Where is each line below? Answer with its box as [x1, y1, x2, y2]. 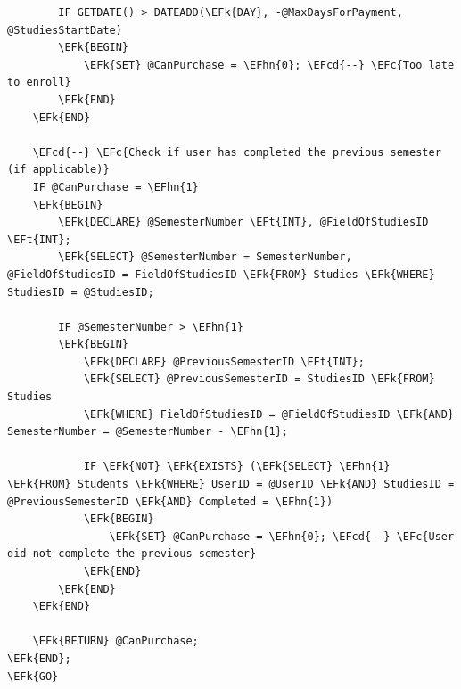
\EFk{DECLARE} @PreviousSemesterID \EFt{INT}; [83, 355, 365, 368]
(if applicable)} [7, 163, 110, 176]
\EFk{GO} [7, 669, 59, 683]
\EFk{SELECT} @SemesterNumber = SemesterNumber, [58, 250, 352, 264]
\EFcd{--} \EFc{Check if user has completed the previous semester [32, 145, 441, 159]
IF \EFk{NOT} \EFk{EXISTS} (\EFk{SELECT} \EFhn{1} [83, 460, 391, 473]
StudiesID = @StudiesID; [7, 285, 154, 299]
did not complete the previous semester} [7, 547, 257, 561]
